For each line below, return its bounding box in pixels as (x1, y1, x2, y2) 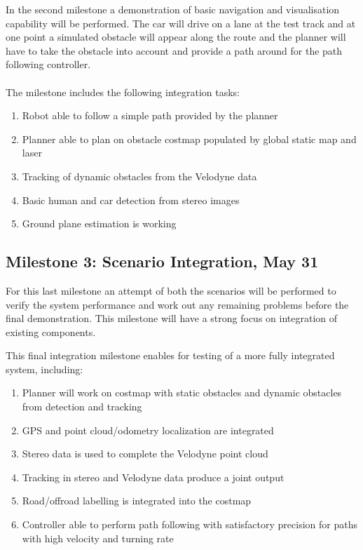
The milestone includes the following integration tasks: (6, 84, 240, 99)
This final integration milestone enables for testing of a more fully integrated (6, 348, 335, 363)
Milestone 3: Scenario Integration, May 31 (6, 250, 319, 272)
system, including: (6, 361, 83, 376)
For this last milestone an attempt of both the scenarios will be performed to (6, 283, 336, 297)
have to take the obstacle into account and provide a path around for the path (6, 43, 343, 58)
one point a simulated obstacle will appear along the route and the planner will (6, 29, 346, 44)
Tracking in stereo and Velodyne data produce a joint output (22, 469, 285, 484)
